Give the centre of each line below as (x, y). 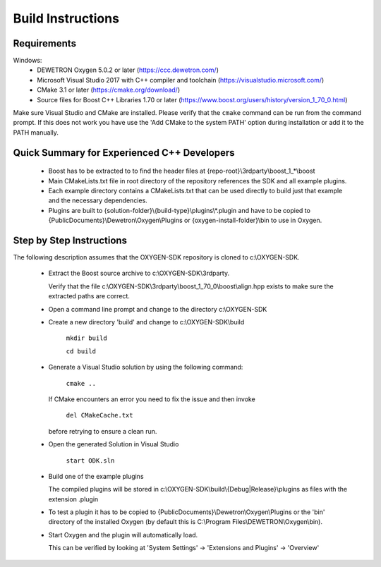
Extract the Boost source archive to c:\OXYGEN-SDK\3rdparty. (139, 273)
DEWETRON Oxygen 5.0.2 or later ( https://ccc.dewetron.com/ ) (128, 70)
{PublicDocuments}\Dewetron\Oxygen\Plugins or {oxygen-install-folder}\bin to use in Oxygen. (185, 220)
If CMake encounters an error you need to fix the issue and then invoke (152, 399)
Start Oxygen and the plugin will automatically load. (123, 535)
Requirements (45, 43)
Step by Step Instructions (70, 240)
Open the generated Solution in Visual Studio (114, 444)
